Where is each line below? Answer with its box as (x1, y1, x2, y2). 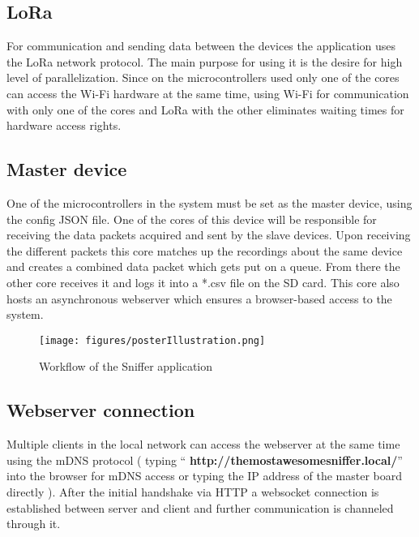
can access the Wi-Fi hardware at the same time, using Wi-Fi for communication (6, 84, 409, 101)
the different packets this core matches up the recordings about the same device (6, 242, 403, 259)
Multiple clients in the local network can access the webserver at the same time (6, 436, 400, 453)
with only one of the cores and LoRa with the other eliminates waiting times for (6, 101, 404, 118)
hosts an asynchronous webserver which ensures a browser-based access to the (6, 290, 392, 307)
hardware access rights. (6, 117, 122, 134)
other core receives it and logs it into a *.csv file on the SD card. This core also (6, 273, 400, 290)
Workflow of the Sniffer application (39, 358, 213, 375)
